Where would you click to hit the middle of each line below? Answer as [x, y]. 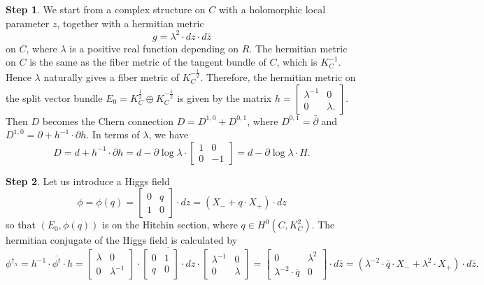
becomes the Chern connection [108, 120]
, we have [169, 134]
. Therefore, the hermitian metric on [278, 76]
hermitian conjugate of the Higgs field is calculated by [122, 240]
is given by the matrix [225, 97]
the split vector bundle [54, 97]
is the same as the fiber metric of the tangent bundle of [148, 62]
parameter [28, 23]
